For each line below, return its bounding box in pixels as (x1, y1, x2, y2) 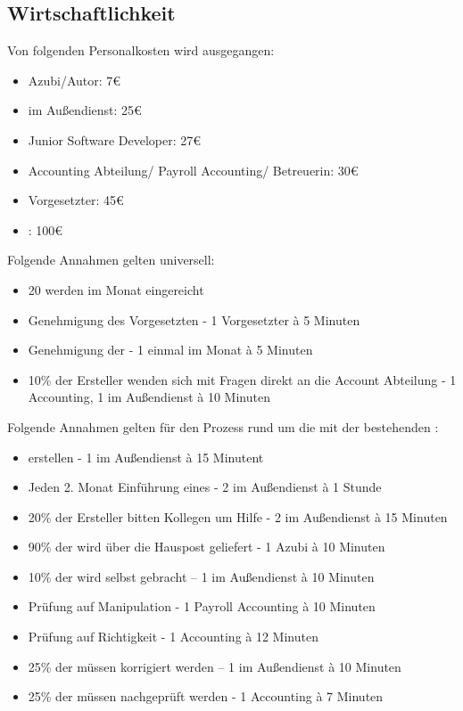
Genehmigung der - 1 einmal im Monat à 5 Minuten (28, 340, 313, 359)
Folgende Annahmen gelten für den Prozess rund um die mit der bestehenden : (7, 417, 439, 436)
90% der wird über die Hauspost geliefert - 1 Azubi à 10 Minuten (28, 537, 385, 556)
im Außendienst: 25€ (28, 101, 142, 119)
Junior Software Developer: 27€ (28, 130, 202, 149)
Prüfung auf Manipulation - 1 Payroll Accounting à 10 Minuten (28, 597, 376, 616)
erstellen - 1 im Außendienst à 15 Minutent (28, 447, 264, 466)
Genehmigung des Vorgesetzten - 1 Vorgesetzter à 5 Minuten (28, 310, 360, 329)
